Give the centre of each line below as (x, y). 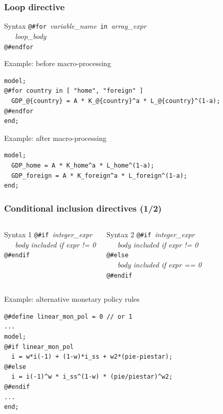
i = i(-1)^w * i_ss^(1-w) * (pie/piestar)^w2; (92, 377)
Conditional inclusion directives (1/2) (83, 208)
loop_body (31, 36)
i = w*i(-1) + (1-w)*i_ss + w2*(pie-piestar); (92, 357)
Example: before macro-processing (58, 63)
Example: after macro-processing (55, 138)
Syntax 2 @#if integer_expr (151, 234)
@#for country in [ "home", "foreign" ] (74, 91)
